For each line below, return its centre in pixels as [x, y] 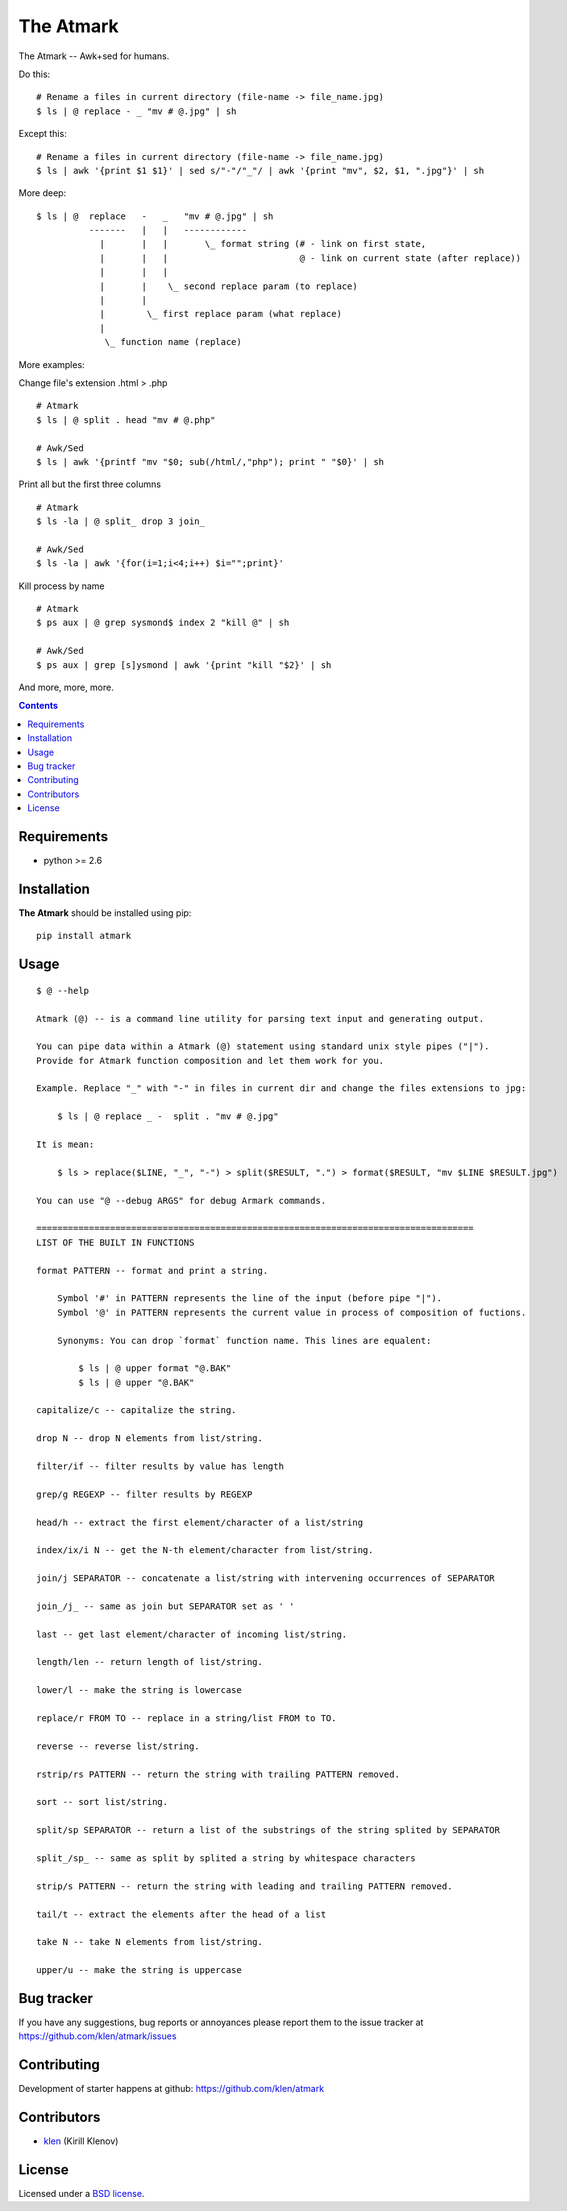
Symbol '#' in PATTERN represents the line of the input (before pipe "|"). [249, 1298]
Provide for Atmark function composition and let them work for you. [210, 1060]
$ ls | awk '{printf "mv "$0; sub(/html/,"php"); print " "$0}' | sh [210, 461]
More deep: [42, 193]
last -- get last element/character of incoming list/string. [192, 1634]
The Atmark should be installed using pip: [105, 912]
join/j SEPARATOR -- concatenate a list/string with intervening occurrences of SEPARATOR [265, 1578]
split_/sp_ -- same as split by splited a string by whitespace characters [226, 1858]
